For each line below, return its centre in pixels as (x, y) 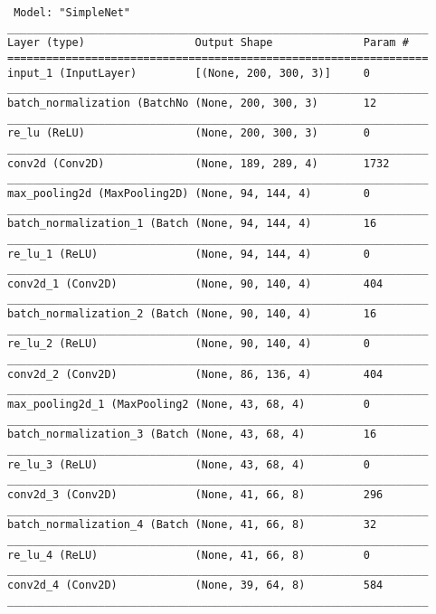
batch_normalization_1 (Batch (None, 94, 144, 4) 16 (192, 224)
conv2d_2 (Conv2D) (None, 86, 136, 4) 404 (195, 374)
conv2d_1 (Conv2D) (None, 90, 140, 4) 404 (195, 283)
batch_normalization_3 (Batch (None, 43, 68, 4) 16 (192, 435)
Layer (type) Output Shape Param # (208, 43)
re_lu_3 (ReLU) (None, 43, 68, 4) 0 (189, 464)
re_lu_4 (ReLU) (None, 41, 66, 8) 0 (189, 555)
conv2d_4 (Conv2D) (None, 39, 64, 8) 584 (195, 585)
